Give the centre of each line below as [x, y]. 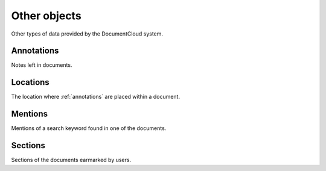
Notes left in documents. [42, 65]
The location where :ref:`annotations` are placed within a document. [96, 97]
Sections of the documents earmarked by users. [71, 160]
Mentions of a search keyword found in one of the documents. [89, 128]
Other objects [46, 16]
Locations [30, 82]
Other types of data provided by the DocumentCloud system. [87, 34]
